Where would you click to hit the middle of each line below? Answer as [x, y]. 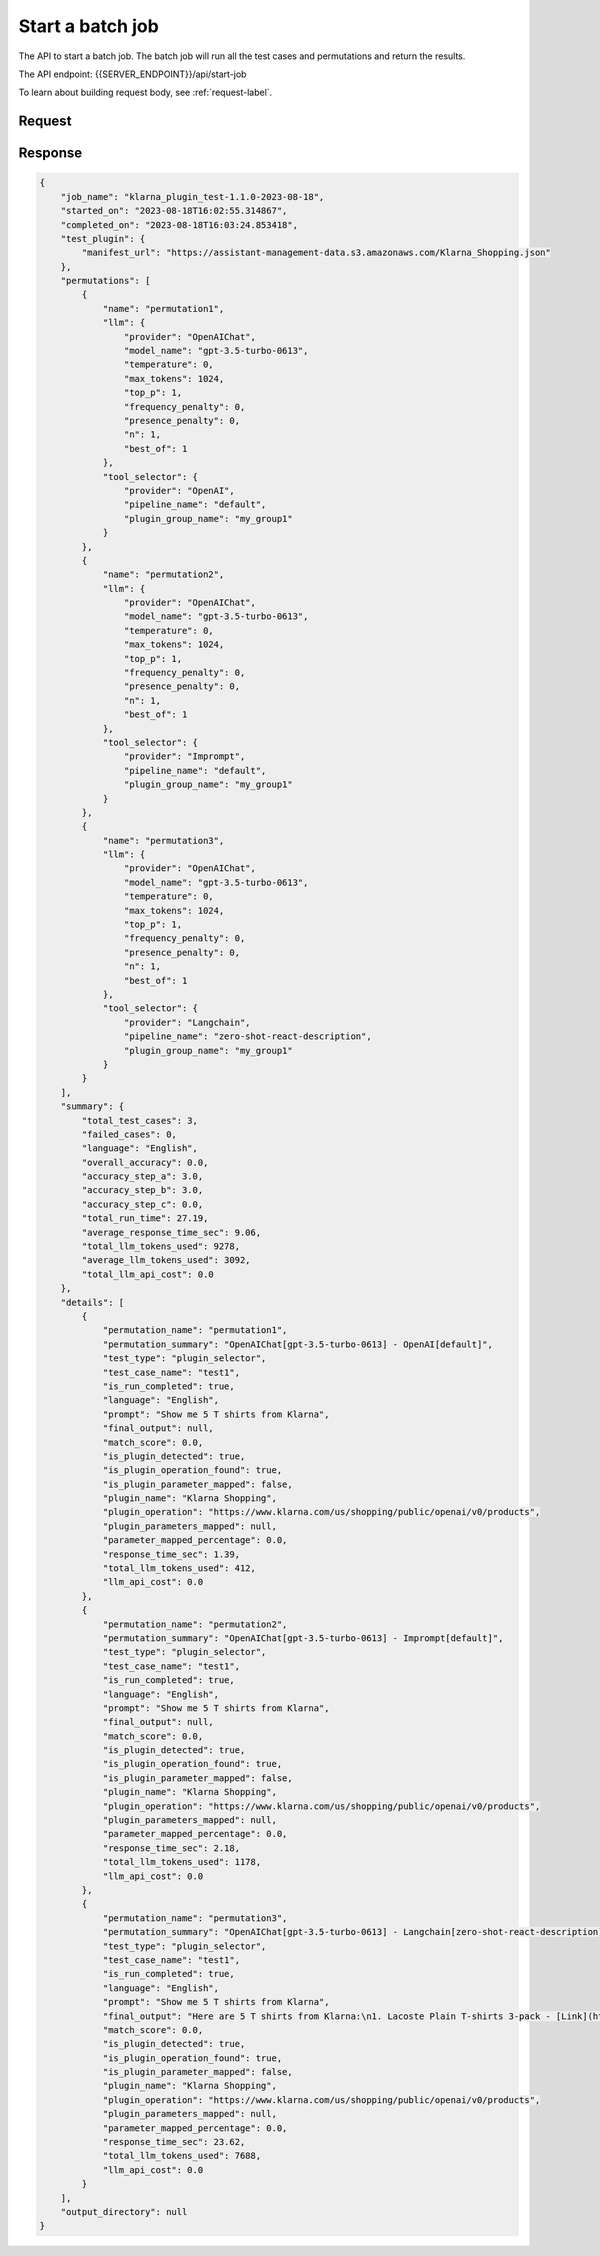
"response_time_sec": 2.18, [171, 1848]
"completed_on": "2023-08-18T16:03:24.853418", [179, 224]
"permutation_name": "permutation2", [195, 1624]
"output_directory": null [124, 2211]
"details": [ [92, 1302]
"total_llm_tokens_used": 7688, [182, 2156]
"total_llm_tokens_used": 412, [179, 1568]
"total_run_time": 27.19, [145, 1218]
